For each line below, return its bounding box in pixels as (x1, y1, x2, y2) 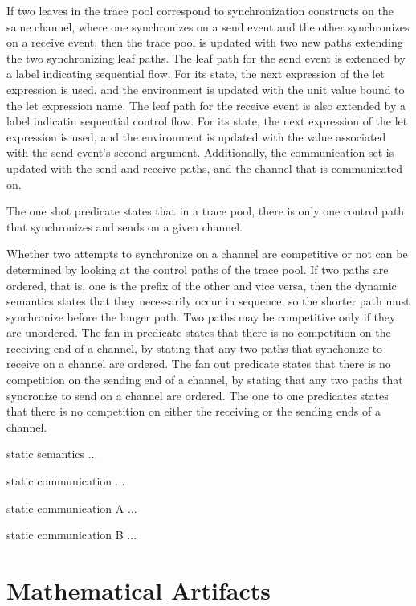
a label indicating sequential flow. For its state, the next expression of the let (6, 65, 385, 82)
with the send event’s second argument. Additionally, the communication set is (6, 144, 394, 161)
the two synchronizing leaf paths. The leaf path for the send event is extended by (6, 49, 406, 66)
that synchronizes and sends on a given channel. (6, 218, 243, 235)
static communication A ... (6, 499, 137, 516)
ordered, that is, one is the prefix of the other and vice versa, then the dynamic (6, 276, 397, 293)
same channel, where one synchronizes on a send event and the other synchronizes (6, 18, 410, 35)
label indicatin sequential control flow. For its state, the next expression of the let (6, 113, 408, 129)
